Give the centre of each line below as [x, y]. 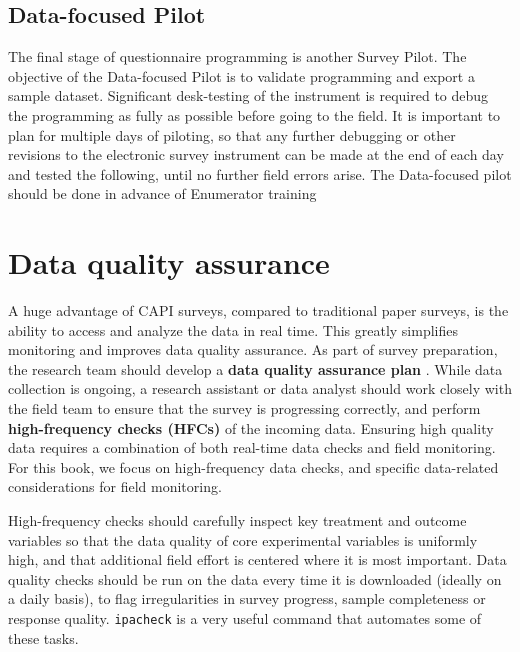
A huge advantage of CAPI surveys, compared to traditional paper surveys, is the [258, 310]
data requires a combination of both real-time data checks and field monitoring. [252, 447]
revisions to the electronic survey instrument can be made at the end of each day [256, 154]
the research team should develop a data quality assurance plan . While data [255, 368]
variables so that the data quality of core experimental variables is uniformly [243, 539]
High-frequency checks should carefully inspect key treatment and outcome [237, 520]
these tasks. [43, 637]
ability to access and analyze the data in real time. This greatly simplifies [233, 329]
